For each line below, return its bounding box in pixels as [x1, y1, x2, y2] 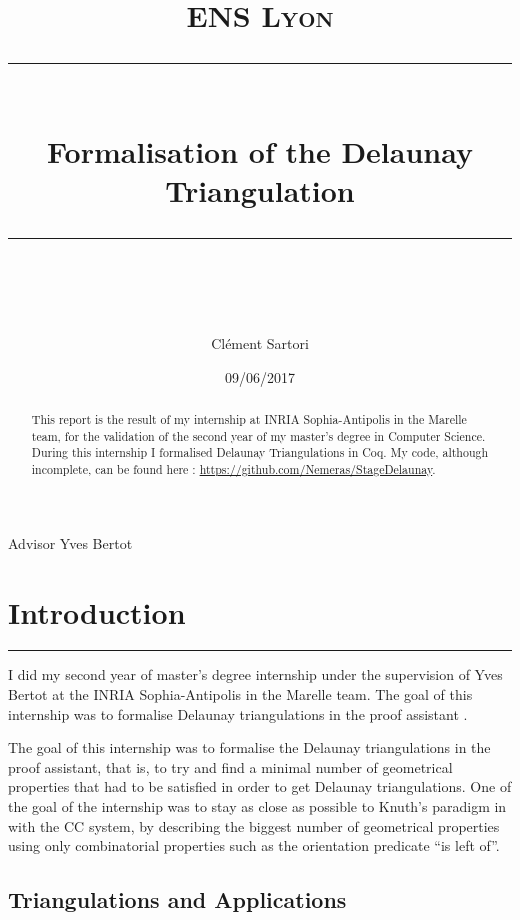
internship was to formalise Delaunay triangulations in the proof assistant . [8, 703, 468, 724]
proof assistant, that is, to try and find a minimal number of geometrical [8, 756, 453, 777]
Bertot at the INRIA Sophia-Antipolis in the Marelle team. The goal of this [8, 684, 473, 705]
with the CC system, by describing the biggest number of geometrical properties [8, 815, 500, 836]
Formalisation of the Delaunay [47, 130, 473, 171]
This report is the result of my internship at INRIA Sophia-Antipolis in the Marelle [31, 411, 467, 428]
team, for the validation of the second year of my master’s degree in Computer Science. [31, 427, 486, 444]
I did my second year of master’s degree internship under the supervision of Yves [8, 664, 503, 685]
